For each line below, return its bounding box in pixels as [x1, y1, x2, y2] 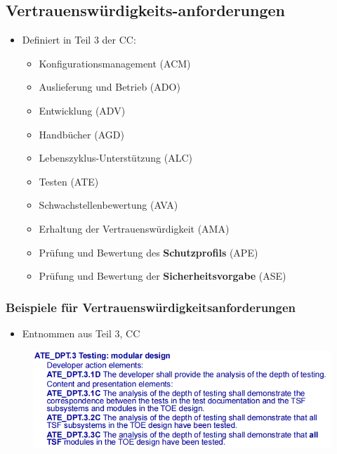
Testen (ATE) [39, 174, 99, 188]
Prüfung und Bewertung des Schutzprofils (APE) [39, 245, 258, 259]
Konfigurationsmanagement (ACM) [39, 56, 191, 70]
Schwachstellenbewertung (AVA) [39, 197, 178, 212]
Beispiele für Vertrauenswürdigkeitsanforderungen [6, 298, 296, 316]
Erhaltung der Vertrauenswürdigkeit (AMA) [39, 221, 230, 235]
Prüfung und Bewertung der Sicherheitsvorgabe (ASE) [39, 268, 286, 283]
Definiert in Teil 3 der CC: [22, 32, 136, 47]
